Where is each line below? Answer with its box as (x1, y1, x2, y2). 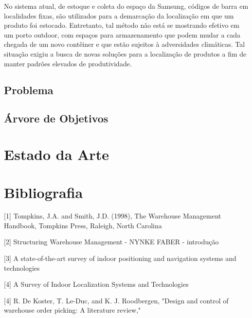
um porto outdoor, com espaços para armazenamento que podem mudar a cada (4, 29, 241, 40)
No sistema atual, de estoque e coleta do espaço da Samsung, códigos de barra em (4, 1, 249, 11)
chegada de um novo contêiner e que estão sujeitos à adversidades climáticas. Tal (4, 39, 245, 49)
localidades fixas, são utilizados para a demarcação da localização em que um (4, 10, 234, 20)
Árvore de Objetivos (4, 111, 108, 126)
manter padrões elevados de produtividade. (4, 58, 132, 68)
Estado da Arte (4, 144, 109, 164)
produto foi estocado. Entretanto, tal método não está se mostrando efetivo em (4, 20, 239, 30)
